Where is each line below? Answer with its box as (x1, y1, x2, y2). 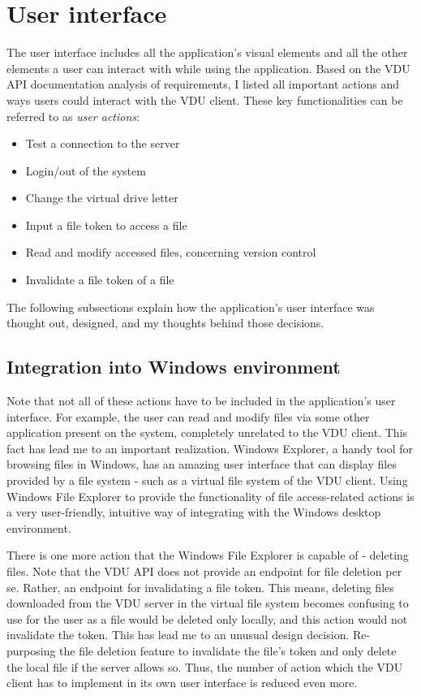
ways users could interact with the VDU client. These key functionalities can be (6, 91, 403, 108)
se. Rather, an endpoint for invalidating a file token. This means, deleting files (6, 578, 394, 595)
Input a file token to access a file (25, 216, 187, 233)
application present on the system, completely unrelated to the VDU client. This (6, 424, 408, 441)
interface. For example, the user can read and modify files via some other (6, 408, 370, 425)
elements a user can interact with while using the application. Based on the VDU (6, 59, 410, 76)
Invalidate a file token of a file (25, 271, 174, 288)
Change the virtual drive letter (25, 189, 178, 206)
